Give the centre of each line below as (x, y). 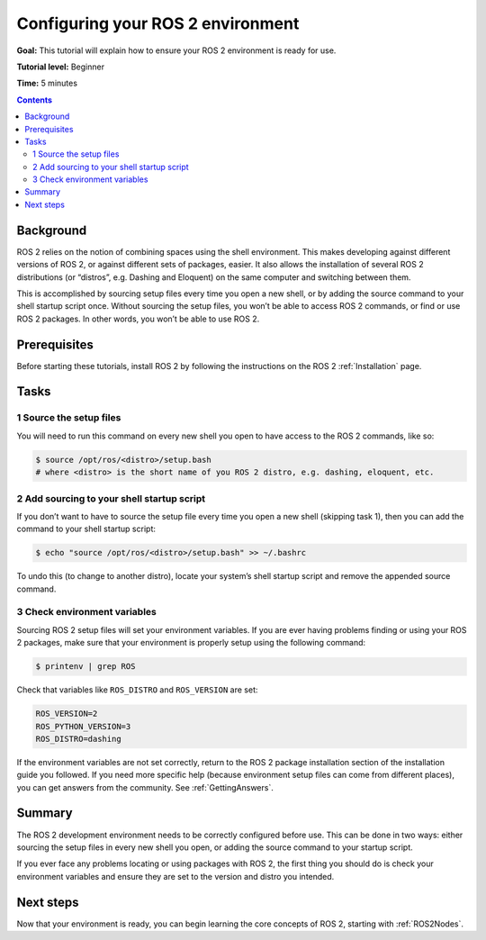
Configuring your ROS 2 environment (158, 23)
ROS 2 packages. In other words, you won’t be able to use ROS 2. (138, 319)
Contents (35, 100)
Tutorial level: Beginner (61, 67)
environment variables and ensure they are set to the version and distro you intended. (175, 876)
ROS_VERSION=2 (67, 714)
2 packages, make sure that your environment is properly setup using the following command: (191, 643)
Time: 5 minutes (47, 83)
